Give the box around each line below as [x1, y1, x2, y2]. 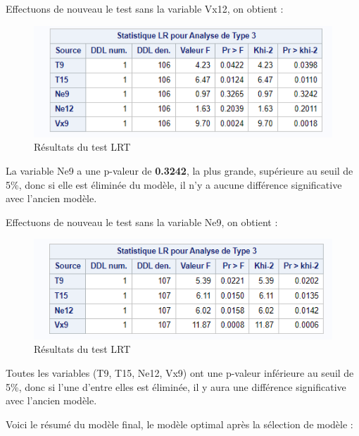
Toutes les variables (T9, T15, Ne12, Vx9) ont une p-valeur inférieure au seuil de [6, 366, 354, 380]
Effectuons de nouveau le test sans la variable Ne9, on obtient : [6, 214, 278, 229]
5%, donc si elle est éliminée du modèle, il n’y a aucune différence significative [6, 177, 342, 192]
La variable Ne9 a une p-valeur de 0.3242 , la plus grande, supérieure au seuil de [6, 163, 353, 178]
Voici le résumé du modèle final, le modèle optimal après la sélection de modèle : [6, 416, 353, 431]
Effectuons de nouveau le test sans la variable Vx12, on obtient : [6, 1, 284, 15]
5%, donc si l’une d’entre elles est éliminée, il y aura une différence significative [6, 379, 346, 394]
